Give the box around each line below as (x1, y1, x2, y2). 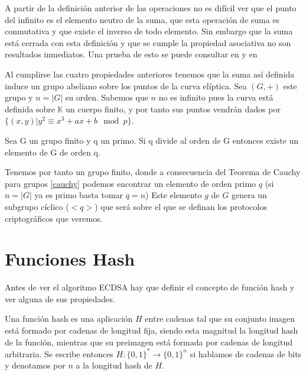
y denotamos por (5, 359, 66, 371)
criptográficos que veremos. (5, 212, 103, 224)
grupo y (5, 91, 33, 104)
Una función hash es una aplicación (5, 312, 133, 325)
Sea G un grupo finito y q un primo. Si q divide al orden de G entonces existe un (5, 134, 299, 146)
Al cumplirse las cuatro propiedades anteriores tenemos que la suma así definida (5, 67, 295, 80)
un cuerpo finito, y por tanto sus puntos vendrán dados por (66, 102, 281, 115)
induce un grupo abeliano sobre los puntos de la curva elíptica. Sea (5, 79, 247, 92)
